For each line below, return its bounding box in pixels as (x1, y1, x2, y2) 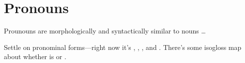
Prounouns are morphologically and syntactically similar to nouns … (4, 26, 206, 36)
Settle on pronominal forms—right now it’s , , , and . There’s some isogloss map (4, 42, 242, 52)
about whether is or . (4, 51, 66, 62)
